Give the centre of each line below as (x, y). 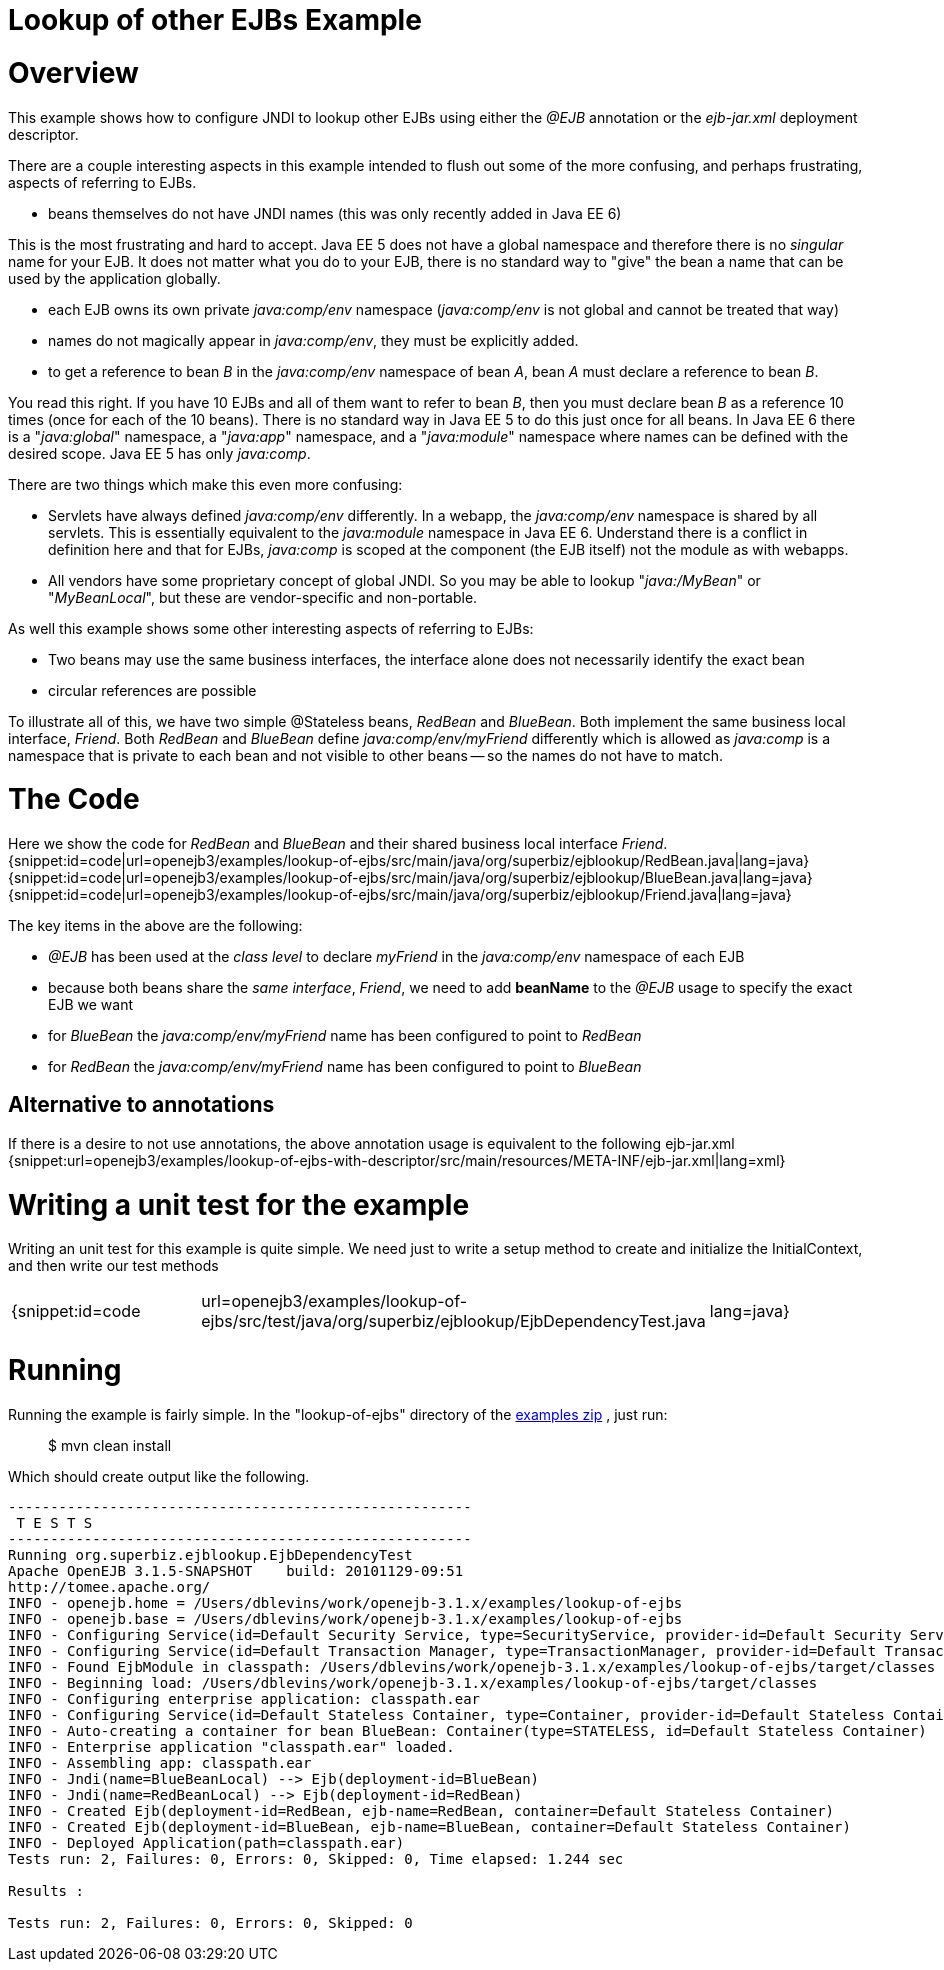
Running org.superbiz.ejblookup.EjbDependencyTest (210, 1554)
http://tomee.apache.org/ (109, 1586)
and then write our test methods (113, 1266)
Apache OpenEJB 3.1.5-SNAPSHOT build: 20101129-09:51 (236, 1570)
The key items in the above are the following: (155, 925)
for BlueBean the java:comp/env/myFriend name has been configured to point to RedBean (345, 1035)
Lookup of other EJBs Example (215, 20)
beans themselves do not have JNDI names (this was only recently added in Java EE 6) (335, 213)
